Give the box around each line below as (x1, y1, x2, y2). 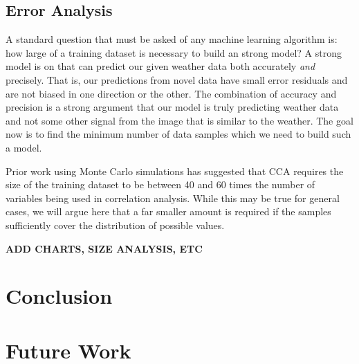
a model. (6, 140, 42, 154)
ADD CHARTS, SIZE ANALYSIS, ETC (6, 241, 203, 255)
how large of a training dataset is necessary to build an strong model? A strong (6, 45, 342, 60)
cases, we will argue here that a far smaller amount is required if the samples (6, 204, 331, 219)
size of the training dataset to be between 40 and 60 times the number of (6, 177, 315, 192)
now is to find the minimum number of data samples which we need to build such (6, 127, 351, 141)
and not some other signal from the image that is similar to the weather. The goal (6, 113, 353, 127)
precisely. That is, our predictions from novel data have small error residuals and (6, 72, 348, 87)
